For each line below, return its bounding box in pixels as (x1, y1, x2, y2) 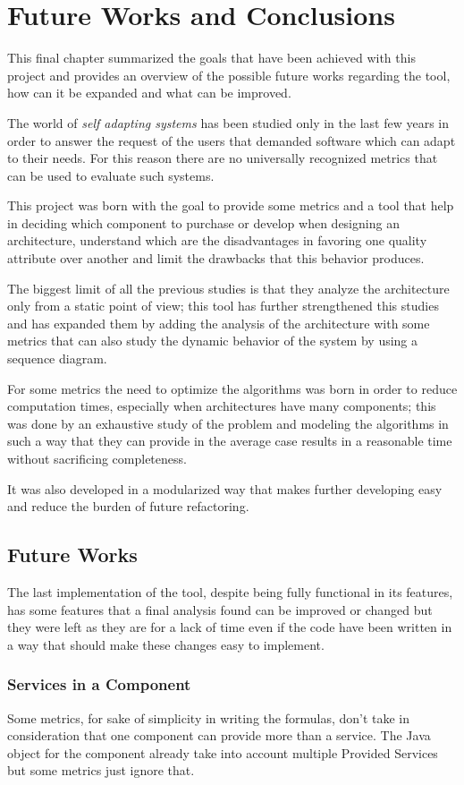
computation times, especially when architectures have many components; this (7, 397, 436, 415)
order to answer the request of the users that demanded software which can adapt (7, 131, 456, 149)
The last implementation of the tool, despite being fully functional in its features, (7, 582, 453, 601)
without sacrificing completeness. (7, 449, 187, 467)
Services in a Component (7, 673, 191, 695)
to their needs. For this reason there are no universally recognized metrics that (7, 149, 438, 167)
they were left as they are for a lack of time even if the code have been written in (7, 618, 452, 636)
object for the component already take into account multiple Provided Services (7, 743, 438, 762)
